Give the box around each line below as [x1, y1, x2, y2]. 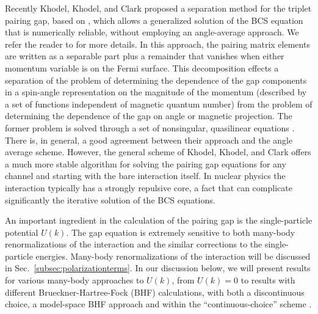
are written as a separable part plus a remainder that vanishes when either [5, 49, 284, 62]
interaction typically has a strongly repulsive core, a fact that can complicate [5, 181, 292, 194]
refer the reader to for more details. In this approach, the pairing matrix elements [5, 37, 310, 50]
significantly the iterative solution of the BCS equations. [5, 193, 215, 206]
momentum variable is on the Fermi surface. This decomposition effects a [5, 61, 279, 74]
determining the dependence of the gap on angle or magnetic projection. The [5, 109, 292, 122]
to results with [240, 274, 295, 287]
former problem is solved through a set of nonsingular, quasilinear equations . [5, 121, 295, 134]
